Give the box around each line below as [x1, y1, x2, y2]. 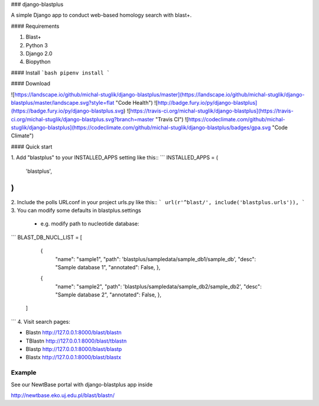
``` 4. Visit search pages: [11, 318, 70, 325]
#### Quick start [11, 143, 53, 150]
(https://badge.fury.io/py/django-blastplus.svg [11, 107, 124, 115]
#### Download [11, 80, 50, 87]
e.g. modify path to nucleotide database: [40, 220, 139, 227]
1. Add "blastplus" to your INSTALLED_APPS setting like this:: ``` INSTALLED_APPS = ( [11, 154, 219, 161]
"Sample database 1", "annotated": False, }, [55, 263, 161, 270]
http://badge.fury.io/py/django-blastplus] [157, 99, 258, 106]
